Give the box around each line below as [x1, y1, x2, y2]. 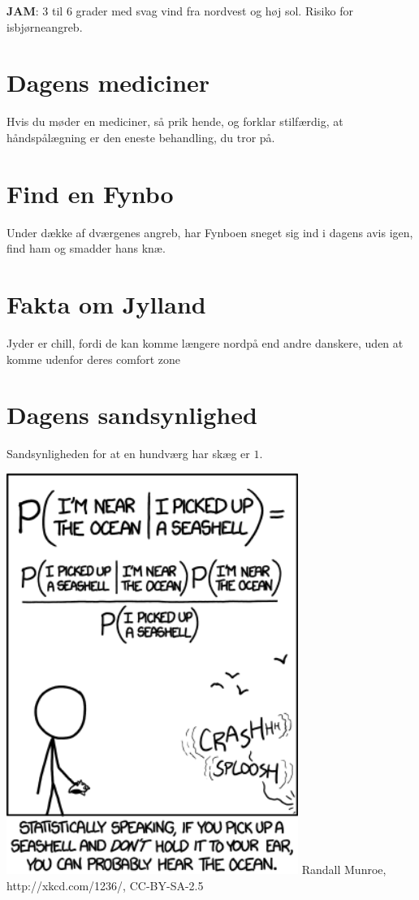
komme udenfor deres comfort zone [6, 350, 181, 367]
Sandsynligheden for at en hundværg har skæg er [6, 445, 250, 462]
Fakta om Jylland [6, 288, 206, 320]
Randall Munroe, [301, 861, 387, 878]
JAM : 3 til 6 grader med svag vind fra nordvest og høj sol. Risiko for [6, 2, 353, 19]
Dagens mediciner [6, 66, 210, 99]
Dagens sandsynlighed [6, 398, 257, 431]
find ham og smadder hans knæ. [6, 240, 166, 257]
